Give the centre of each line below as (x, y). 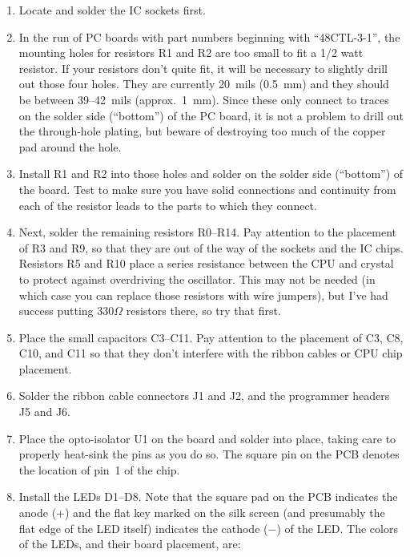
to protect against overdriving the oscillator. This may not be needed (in (197, 278)
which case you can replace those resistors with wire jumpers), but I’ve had (203, 295)
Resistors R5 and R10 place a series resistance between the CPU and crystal (206, 263)
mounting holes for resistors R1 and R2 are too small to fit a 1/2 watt (191, 52)
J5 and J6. (44, 412)
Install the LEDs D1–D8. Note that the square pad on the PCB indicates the (208, 496)
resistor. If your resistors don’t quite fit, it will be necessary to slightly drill (203, 68)
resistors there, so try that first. (203, 311)
